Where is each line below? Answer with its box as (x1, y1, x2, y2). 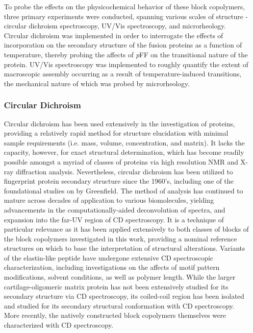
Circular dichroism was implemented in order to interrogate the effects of (4, 30, 223, 40)
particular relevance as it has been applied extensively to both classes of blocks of (4, 224, 249, 234)
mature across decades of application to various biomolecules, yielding (4, 195, 214, 205)
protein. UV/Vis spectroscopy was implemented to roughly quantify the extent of (4, 59, 249, 69)
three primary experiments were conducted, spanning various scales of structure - (4, 11, 248, 21)
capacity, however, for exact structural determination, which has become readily (4, 147, 244, 157)
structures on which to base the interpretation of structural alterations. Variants (4, 243, 245, 253)
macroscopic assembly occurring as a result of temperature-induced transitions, (4, 69, 242, 79)
